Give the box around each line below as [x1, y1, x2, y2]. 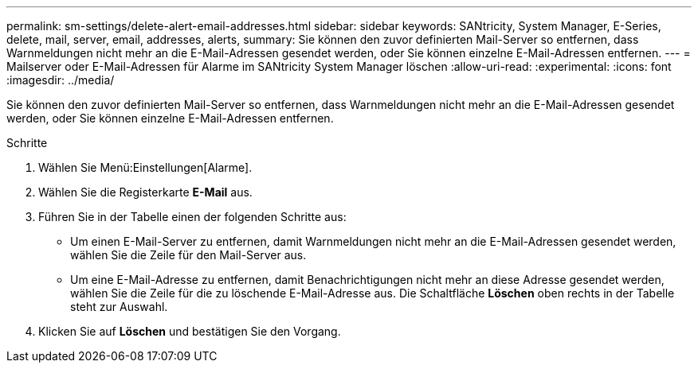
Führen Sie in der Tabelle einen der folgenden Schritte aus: [38, 210, 347, 223]
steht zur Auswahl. [70, 300, 168, 313]
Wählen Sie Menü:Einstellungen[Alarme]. [38, 161, 253, 174]
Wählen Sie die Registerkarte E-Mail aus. [38, 185, 253, 199]
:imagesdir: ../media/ [6, 73, 115, 87]
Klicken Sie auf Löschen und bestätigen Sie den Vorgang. [38, 324, 341, 338]
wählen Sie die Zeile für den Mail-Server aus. [70, 248, 307, 262]
